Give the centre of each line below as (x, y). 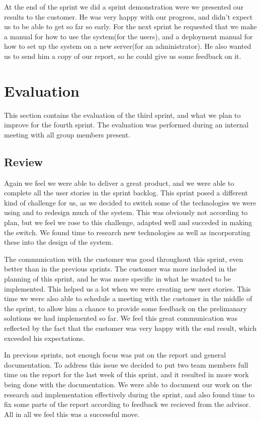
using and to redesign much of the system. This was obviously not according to (126, 212)
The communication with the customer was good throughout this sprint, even (124, 259)
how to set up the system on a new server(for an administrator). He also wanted (128, 46)
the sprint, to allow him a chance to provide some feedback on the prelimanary (125, 308)
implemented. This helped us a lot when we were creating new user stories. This (127, 288)
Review (24, 161)
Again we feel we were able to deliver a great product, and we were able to (119, 183)
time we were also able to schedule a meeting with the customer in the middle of (128, 298)
